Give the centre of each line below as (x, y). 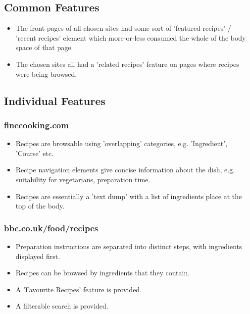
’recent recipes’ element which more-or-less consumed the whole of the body (131, 37)
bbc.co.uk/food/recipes (51, 228)
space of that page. (44, 47)
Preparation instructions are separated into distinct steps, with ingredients (129, 246)
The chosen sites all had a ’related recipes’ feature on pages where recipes (127, 64)
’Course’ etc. (35, 153)
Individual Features (55, 100)
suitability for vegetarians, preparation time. (83, 179)
